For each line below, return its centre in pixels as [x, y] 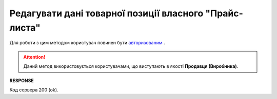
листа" [25, 28]
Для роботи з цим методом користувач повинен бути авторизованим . [87, 43]
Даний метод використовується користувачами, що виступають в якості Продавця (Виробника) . [131, 66]
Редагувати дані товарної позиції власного [106, 13]
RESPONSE [22, 80]
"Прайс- [224, 13]
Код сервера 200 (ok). [34, 90]
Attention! [34, 57]
